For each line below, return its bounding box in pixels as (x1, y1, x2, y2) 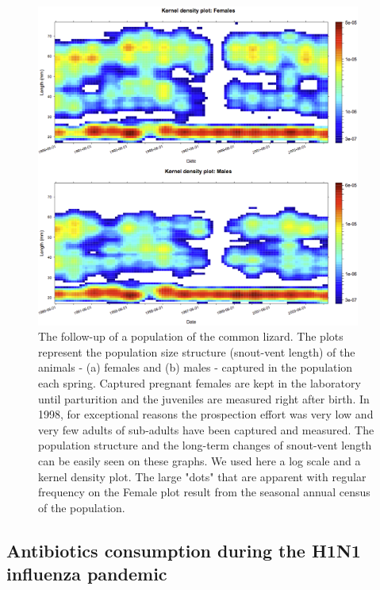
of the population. (38, 499, 125, 515)
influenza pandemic (6, 561, 167, 586)
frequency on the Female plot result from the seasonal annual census (38, 484, 370, 500)
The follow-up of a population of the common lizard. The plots (38, 328, 344, 345)
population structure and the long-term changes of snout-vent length (38, 437, 372, 453)
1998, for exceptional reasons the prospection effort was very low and (38, 406, 374, 422)
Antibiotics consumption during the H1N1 (6, 538, 361, 562)
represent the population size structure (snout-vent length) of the (38, 343, 355, 360)
